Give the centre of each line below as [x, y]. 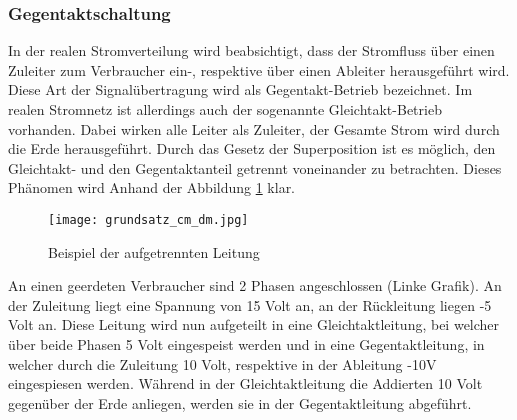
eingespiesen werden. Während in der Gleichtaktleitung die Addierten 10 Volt [245, 383]
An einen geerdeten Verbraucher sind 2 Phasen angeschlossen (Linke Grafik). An [255, 285]
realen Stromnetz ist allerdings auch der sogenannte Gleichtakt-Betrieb [225, 109]
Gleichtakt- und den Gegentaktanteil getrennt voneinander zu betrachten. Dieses [255, 167]
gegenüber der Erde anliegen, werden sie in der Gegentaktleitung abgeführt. [240, 402]
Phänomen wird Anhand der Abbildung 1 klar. [152, 187]
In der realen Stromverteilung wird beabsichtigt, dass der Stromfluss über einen [251, 50]
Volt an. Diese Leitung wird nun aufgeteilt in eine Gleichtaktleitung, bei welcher [254, 324]
